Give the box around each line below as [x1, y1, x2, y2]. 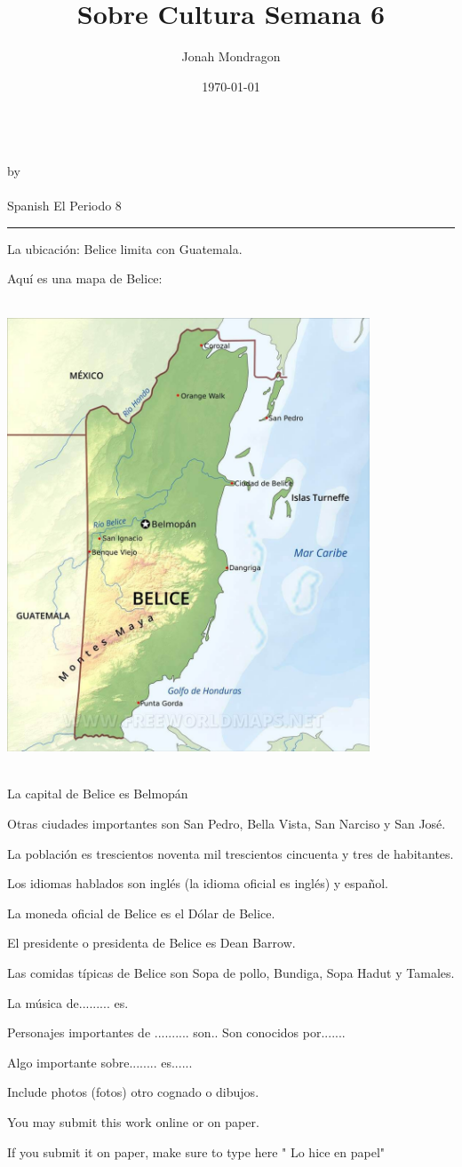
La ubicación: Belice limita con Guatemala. [7, 239, 243, 258]
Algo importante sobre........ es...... [7, 1052, 193, 1071]
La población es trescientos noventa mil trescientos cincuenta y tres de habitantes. [7, 844, 454, 862]
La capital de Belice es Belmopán [7, 784, 188, 803]
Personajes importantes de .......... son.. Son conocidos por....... [7, 1023, 346, 1042]
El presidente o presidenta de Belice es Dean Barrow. [7, 933, 296, 952]
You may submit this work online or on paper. [7, 1113, 259, 1131]
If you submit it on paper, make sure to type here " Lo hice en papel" [7, 1142, 386, 1161]
